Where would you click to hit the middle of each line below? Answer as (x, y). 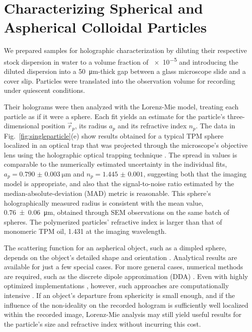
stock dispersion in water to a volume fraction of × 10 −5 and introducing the (121, 61)
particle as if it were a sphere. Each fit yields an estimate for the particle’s (115, 116)
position (53, 126)
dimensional (22, 126)
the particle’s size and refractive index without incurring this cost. (102, 323)
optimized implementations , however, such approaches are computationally (117, 286)
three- (236, 116)
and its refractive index (152, 126)
